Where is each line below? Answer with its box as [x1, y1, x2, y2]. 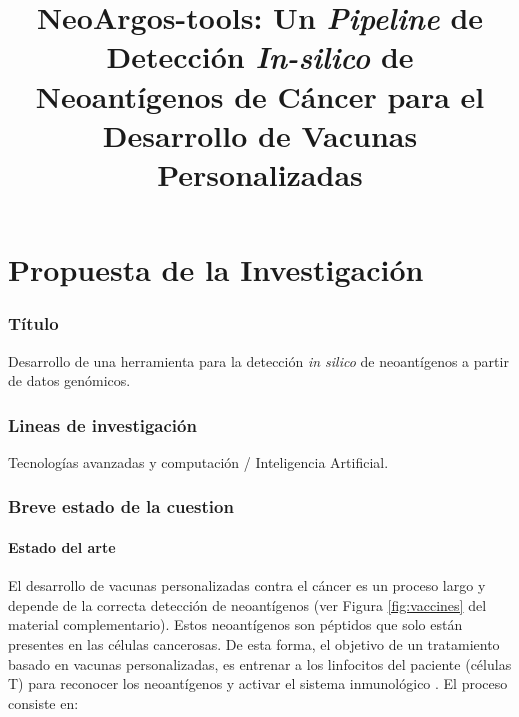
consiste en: [8, 692, 79, 713]
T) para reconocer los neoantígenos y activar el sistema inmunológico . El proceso [8, 673, 508, 694]
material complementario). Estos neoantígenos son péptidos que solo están [8, 614, 463, 635]
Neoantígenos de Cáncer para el [35, 75, 485, 116]
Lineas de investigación [8, 412, 197, 437]
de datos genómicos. [8, 370, 131, 391]
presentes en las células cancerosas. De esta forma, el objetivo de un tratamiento [8, 633, 500, 654]
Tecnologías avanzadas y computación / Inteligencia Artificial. [8, 451, 389, 472]
